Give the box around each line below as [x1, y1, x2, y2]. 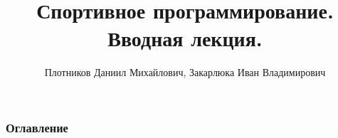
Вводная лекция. [107, 23, 263, 53]
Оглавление [6, 118, 68, 136]
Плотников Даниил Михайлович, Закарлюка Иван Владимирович [44, 65, 326, 80]
